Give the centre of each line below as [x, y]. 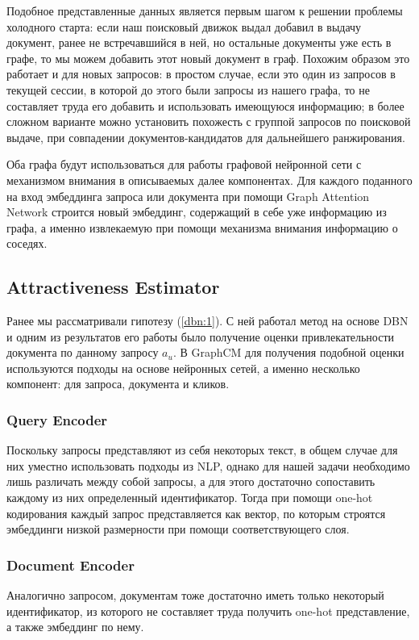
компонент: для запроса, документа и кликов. [118, 384]
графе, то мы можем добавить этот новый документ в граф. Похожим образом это [208, 58]
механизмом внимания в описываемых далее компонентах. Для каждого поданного [209, 180]
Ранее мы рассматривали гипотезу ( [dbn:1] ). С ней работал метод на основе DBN [207, 321]
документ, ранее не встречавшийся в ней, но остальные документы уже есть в [199, 42]
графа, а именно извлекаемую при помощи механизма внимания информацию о [202, 227]
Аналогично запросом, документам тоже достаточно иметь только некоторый [195, 595]
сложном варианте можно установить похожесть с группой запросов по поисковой [209, 121]
